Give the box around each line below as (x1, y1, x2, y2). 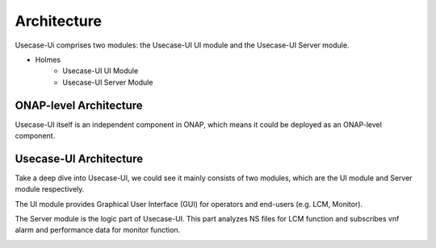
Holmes (35, 55, 61, 64)
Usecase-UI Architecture (15, 151, 144, 165)
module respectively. (15, 184, 85, 194)
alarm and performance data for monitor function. (15, 225, 181, 235)
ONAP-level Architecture (15, 98, 143, 112)
